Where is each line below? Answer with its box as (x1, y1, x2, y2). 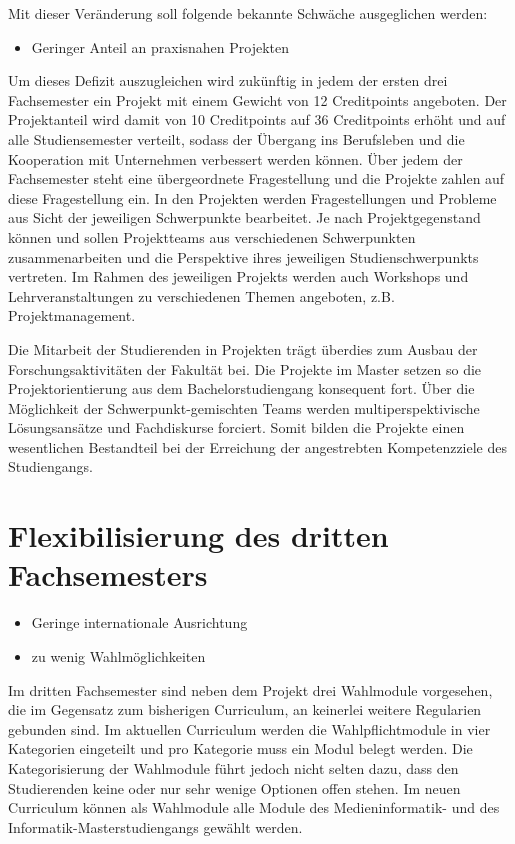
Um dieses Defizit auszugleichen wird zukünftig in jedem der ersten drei (8, 70, 448, 91)
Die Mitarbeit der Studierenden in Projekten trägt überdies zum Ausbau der (8, 338, 478, 359)
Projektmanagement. (8, 305, 136, 326)
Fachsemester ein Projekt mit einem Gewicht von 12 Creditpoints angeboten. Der (8, 89, 507, 110)
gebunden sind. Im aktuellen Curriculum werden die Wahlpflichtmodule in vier (8, 718, 491, 739)
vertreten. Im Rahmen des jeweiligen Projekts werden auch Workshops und (8, 266, 469, 287)
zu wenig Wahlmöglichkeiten (31, 645, 206, 666)
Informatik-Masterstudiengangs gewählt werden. (8, 816, 303, 837)
